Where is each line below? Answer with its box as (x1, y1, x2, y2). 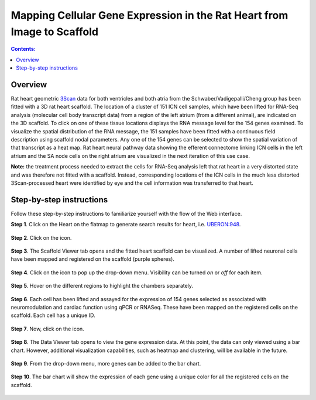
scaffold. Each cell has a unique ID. (11, 312, 95, 319)
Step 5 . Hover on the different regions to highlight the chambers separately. (11, 282, 193, 289)
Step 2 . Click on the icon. (11, 234, 72, 241)
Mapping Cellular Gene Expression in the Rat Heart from (11, 9, 288, 22)
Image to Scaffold (11, 25, 99, 38)
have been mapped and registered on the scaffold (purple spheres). (11, 256, 175, 263)
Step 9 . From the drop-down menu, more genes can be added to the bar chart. (11, 360, 201, 367)
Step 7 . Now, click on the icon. (11, 325, 84, 332)
